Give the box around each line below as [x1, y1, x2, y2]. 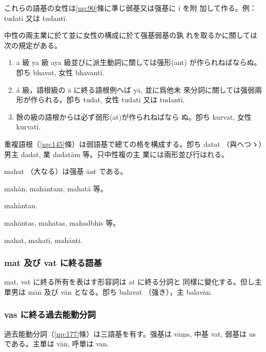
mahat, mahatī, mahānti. [4, 234, 83, 245]
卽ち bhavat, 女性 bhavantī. [16, 67, 105, 77]
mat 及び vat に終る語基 [4, 256, 102, 269]
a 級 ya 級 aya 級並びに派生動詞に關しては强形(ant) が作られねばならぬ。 [16, 57, 261, 68]
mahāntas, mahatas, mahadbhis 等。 [4, 217, 120, 228]
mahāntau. [4, 200, 37, 211]
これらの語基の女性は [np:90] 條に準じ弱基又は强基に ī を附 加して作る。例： [4, 3, 257, 13]
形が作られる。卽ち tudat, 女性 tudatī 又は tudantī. [16, 94, 185, 105]
